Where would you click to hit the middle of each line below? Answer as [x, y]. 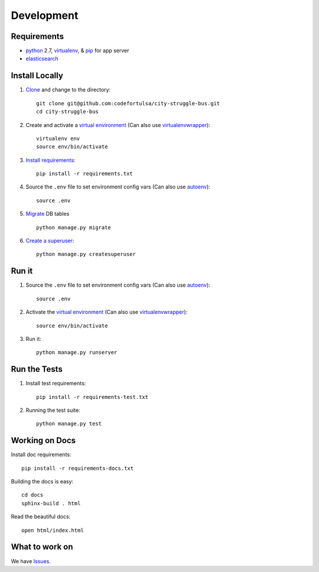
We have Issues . [31, 561]
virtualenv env [58, 138]
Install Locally [37, 76]
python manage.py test [69, 424]
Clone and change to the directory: [68, 90]
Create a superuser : [50, 241]
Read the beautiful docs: [41, 516]
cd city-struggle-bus [67, 112]
